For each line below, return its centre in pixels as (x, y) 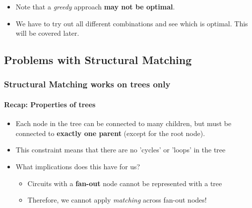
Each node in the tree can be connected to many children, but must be (124, 123)
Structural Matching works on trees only (87, 84)
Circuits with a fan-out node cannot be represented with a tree (125, 183)
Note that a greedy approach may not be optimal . (95, 6)
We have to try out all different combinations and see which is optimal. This (132, 23)
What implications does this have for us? (78, 166)
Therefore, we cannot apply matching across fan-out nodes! (117, 200)
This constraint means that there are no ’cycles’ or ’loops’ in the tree (121, 150)
